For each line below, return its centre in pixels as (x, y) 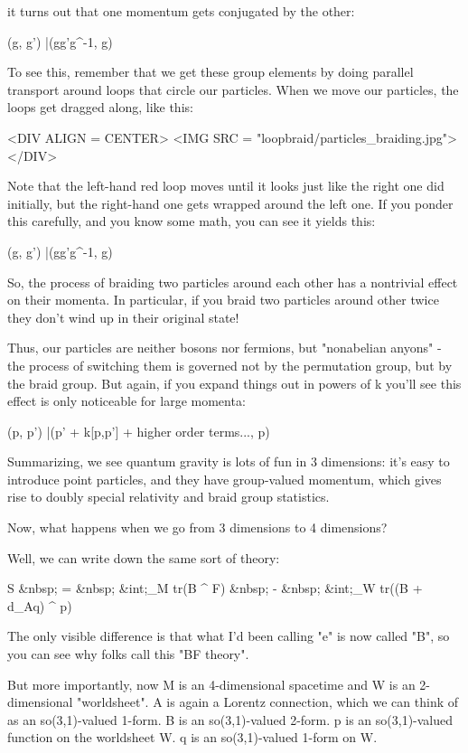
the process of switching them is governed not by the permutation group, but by (230, 365)
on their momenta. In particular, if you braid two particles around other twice (223, 300)
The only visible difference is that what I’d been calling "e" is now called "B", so (229, 636)
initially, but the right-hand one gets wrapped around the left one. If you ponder (230, 203)
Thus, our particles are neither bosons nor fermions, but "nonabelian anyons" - (225, 348)
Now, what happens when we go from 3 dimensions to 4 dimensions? (197, 527)
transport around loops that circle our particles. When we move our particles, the (233, 89)
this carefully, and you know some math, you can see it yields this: (192, 221)
